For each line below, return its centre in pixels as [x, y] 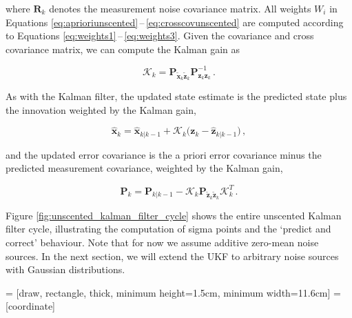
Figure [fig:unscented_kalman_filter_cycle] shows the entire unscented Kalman [174, 215]
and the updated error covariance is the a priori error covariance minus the [164, 154]
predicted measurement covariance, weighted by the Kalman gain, [144, 168]
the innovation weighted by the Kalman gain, [101, 109]
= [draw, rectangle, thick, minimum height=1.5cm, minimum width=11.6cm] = [173, 292]
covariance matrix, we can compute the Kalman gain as [123, 49]
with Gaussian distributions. [65, 269]
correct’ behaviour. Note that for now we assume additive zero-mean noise [162, 242]
